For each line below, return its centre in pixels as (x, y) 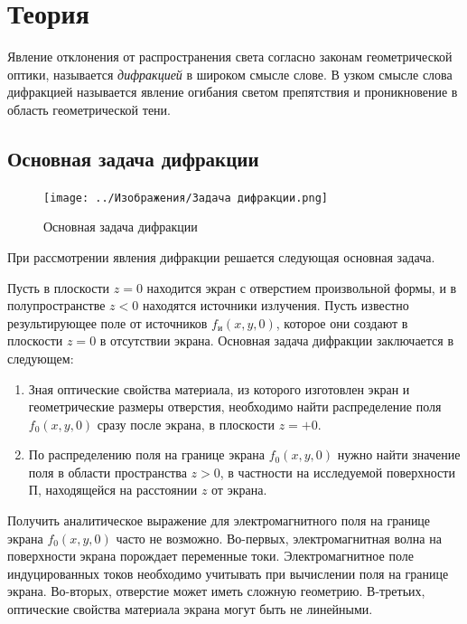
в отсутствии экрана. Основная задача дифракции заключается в (277, 340)
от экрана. (239, 490)
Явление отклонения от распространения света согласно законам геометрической (230, 57)
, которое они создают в (342, 322)
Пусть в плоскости (59, 287)
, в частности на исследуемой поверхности (337, 472)
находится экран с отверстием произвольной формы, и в (302, 287)
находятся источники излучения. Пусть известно (276, 305)
